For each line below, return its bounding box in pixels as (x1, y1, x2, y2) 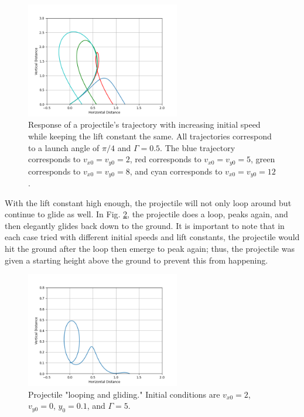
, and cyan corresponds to (129, 165, 223, 177)
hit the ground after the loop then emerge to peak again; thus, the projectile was (5, 242, 295, 255)
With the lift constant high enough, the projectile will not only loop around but (5, 196, 292, 208)
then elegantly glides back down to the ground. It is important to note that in (5, 219, 285, 231)
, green (251, 153, 275, 165)
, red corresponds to (129, 153, 201, 165)
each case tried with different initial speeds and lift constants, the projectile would (5, 231, 300, 243)
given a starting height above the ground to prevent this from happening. (5, 254, 268, 266)
